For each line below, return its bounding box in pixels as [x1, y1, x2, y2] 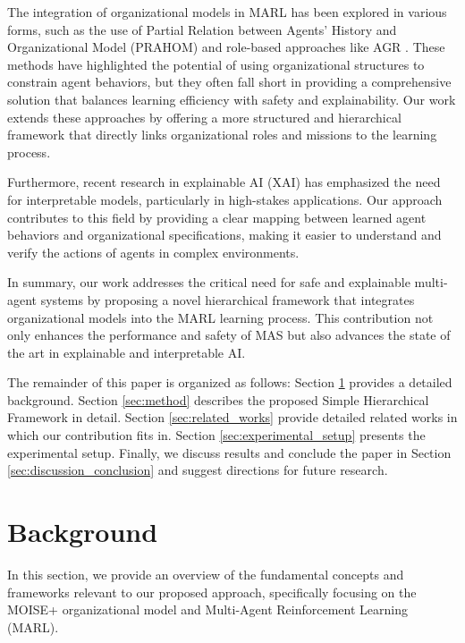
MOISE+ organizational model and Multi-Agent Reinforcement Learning [7, 600, 408, 619]
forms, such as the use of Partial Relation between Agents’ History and [7, 20, 397, 38]
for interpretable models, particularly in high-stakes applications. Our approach [7, 190, 443, 208]
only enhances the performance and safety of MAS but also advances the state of [7, 326, 451, 344]
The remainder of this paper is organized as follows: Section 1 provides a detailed [7, 373, 452, 392]
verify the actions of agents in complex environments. [7, 242, 300, 261]
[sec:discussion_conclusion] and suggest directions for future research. [7, 461, 388, 479]
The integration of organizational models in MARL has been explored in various [7, 3, 447, 21]
